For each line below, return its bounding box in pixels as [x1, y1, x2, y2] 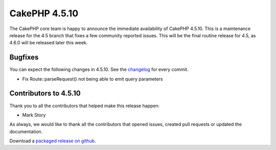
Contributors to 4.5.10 [9, 89, 81, 98]
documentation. [9, 128, 43, 135]
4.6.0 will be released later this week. [9, 40, 88, 46]
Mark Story [22, 112, 46, 118]
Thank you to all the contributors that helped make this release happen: [9, 103, 160, 109]
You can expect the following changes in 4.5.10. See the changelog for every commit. [9, 66, 189, 72]
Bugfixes [9, 53, 39, 62]
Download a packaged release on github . [9, 138, 97, 144]
